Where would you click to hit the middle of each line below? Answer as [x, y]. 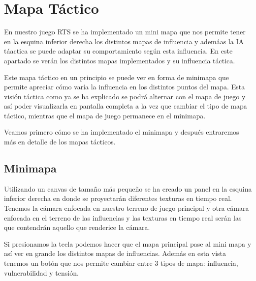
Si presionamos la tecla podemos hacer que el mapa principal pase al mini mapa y [128, 243]
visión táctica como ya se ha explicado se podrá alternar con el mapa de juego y [125, 96]
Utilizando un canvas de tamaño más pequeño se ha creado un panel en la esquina [128, 188]
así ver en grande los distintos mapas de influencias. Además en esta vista [115, 253]
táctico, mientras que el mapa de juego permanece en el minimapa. [105, 115]
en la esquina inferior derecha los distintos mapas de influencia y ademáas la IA [124, 41]
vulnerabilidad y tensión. [41, 272]
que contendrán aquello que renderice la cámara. [77, 227]
